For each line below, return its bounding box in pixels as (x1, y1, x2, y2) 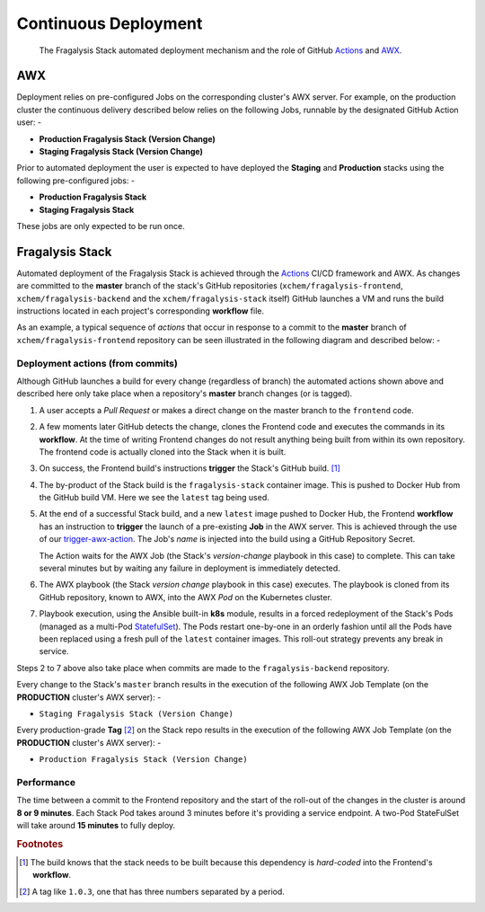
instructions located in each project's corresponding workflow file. (16, 305, 265, 316)
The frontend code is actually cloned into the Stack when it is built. (39, 446, 287, 457)
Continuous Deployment (16, 13, 203, 33)
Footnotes (16, 837, 64, 850)
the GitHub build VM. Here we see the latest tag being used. (39, 492, 269, 503)
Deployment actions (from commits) (16, 357, 179, 369)
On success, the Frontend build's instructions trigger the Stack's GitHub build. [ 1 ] (39, 463, 340, 474)
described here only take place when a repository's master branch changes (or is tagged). (16, 388, 353, 399)
